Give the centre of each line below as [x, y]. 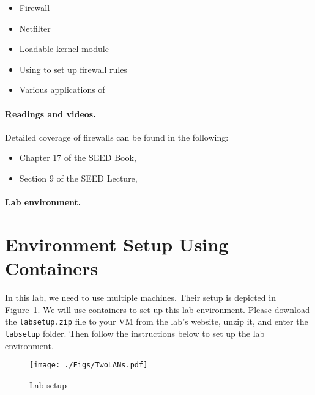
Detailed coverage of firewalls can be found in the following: [117, 137]
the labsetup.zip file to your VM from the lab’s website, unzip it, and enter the [157, 321]
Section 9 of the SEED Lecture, [78, 178]
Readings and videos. [50, 113]
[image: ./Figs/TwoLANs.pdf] [89, 365]
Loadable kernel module [64, 49]
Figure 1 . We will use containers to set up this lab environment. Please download [157, 309]
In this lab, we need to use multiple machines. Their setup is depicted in [140, 297]
